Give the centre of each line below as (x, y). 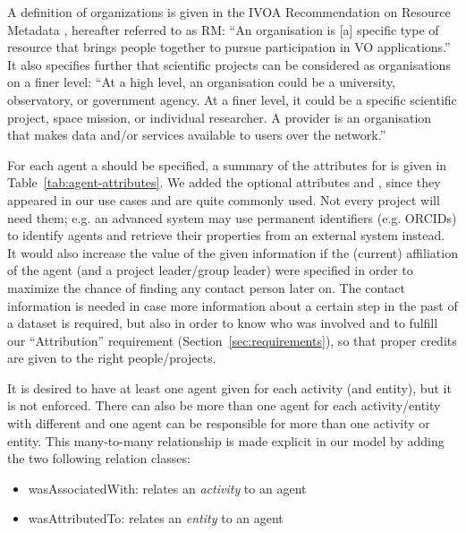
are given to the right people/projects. (112, 358)
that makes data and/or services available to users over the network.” (197, 135)
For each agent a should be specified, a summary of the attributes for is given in (227, 164)
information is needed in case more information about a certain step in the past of (233, 305)
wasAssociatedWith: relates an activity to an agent (167, 488)
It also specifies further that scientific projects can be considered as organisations (229, 64)
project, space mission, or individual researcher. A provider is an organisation (220, 117)
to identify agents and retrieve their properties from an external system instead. (226, 235)
